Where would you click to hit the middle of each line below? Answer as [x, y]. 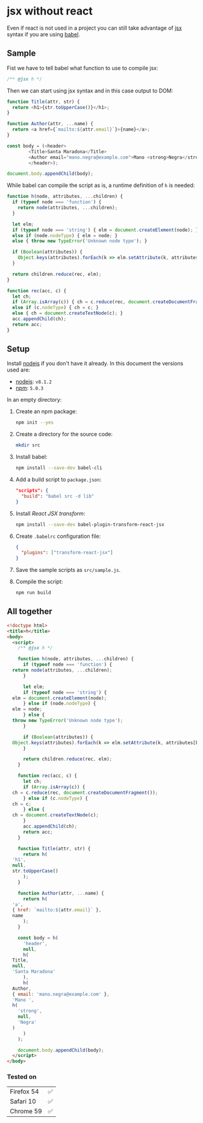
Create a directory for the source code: [64, 434]
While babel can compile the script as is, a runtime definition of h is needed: [101, 185]
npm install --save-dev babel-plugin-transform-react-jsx [90, 525]
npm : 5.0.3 [30, 388]
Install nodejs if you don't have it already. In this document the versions [95, 364]
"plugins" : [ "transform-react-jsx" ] [67, 553]
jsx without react [50, 11]
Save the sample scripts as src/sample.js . [68, 570]
